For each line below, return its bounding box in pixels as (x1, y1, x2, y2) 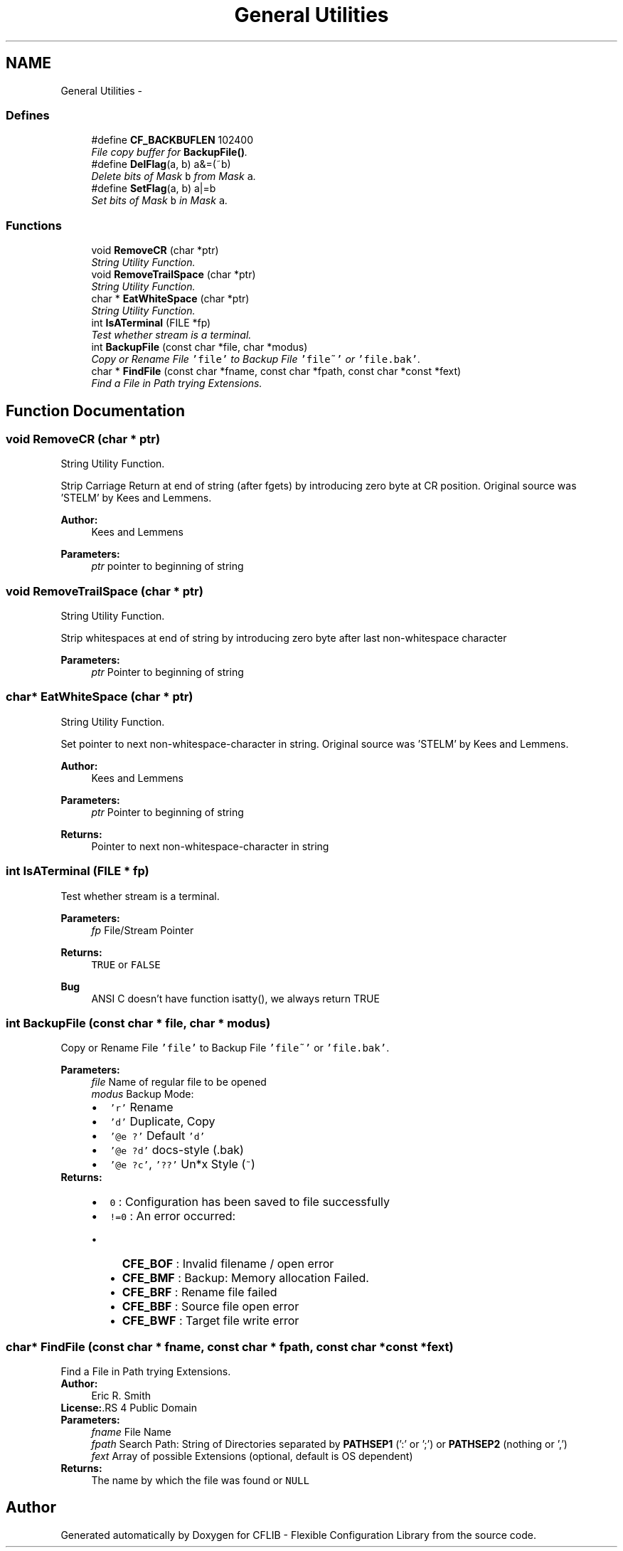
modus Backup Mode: (91, 1088, 194, 1101)
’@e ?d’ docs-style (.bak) (110, 1143, 244, 1158)
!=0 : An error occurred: (110, 1209, 236, 1224)
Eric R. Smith (91, 1389, 151, 1402)
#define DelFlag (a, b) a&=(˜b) (91, 158, 231, 171)
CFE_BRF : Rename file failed (122, 1285, 277, 1300)
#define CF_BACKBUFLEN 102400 (91, 134, 254, 147)
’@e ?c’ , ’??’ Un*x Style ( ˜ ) (110, 1157, 255, 1172)
